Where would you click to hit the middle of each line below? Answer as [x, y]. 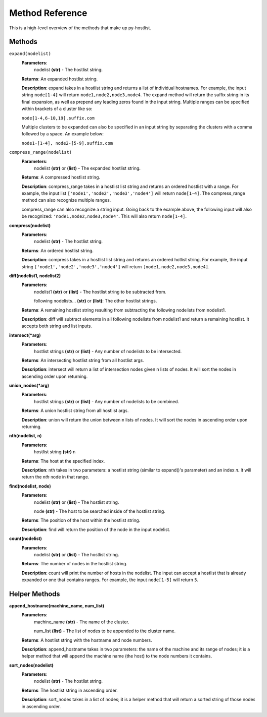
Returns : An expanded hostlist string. [60, 79]
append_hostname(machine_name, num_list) [57, 605]
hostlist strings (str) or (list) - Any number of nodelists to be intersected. [108, 351]
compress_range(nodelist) [41, 152]
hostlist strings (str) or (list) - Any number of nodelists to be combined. [107, 401]
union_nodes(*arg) [29, 386]
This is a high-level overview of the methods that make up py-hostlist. [80, 28]
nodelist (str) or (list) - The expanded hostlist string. [87, 168]
